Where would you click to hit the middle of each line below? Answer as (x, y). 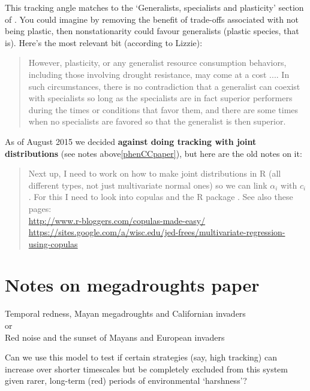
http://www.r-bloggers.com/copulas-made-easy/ (117, 220)
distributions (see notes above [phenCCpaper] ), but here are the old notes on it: (154, 153)
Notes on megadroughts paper (132, 285)
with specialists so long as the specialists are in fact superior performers (160, 98)
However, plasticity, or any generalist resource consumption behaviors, (157, 63)
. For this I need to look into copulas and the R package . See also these (161, 197)
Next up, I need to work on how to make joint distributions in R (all (155, 173)
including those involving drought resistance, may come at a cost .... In (159, 74)
